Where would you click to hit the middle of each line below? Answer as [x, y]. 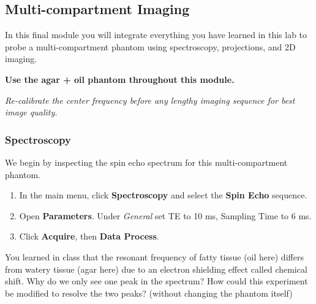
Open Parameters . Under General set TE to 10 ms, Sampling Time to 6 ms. [165, 215]
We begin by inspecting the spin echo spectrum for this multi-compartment [146, 162]
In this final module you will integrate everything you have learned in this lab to [156, 35]
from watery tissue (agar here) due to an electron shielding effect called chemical [156, 269]
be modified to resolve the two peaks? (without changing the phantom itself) [149, 293]
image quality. [31, 112]
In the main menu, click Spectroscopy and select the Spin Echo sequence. [163, 195]
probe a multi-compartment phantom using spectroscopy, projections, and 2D [150, 46]
